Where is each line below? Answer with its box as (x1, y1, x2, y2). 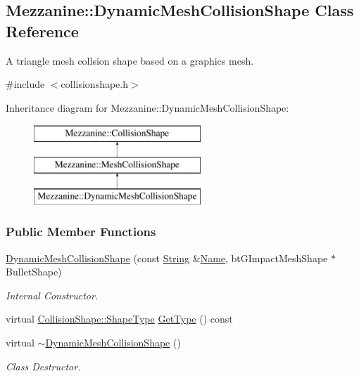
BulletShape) (6, 264, 62, 279)
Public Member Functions (6, 223, 156, 240)
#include (6, 77, 45, 91)
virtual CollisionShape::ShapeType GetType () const (6, 311, 233, 326)
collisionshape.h (61, 77, 129, 91)
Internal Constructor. (6, 287, 99, 302)
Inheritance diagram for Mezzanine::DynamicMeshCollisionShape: (6, 100, 289, 115)
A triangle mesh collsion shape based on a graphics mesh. (6, 53, 254, 67)
